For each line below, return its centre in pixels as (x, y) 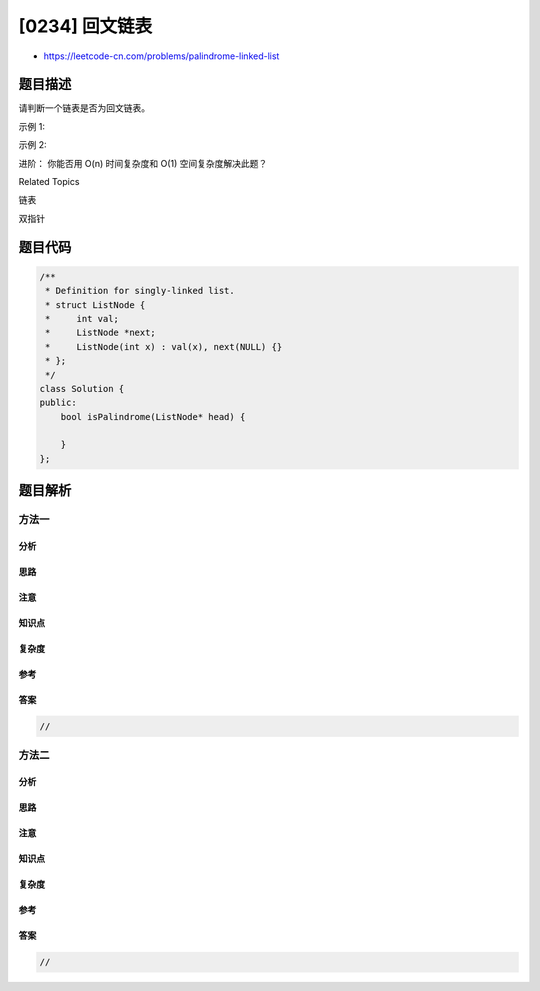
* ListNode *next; (101, 333)
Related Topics (49, 182)
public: (58, 403)
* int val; (82, 318)
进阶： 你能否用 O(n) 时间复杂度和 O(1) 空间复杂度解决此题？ (143, 163)
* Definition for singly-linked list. (140, 291)
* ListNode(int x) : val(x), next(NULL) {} (164, 346)
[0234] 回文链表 (85, 26)
